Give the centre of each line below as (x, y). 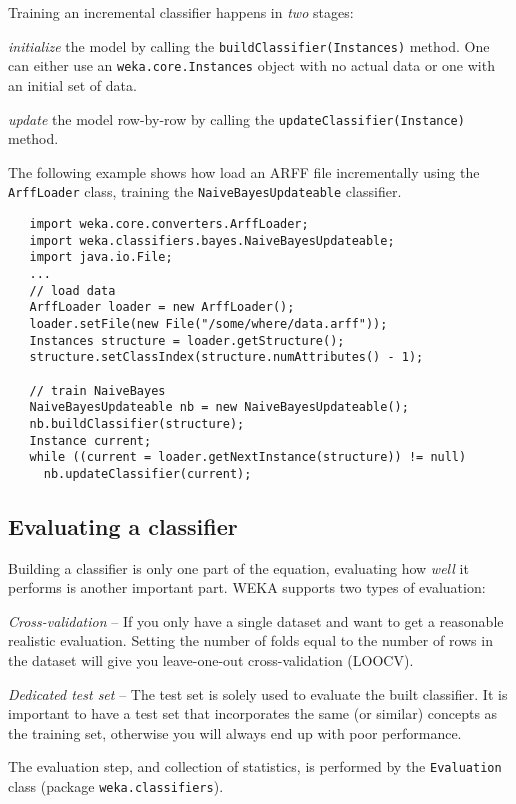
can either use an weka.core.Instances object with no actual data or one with (251, 65)
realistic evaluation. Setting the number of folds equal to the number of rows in (250, 640)
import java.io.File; (101, 257)
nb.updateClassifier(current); (147, 473)
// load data (72, 290)
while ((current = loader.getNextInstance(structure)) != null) (248, 457)
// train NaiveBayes (97, 390)
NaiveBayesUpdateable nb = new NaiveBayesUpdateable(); (219, 407)
